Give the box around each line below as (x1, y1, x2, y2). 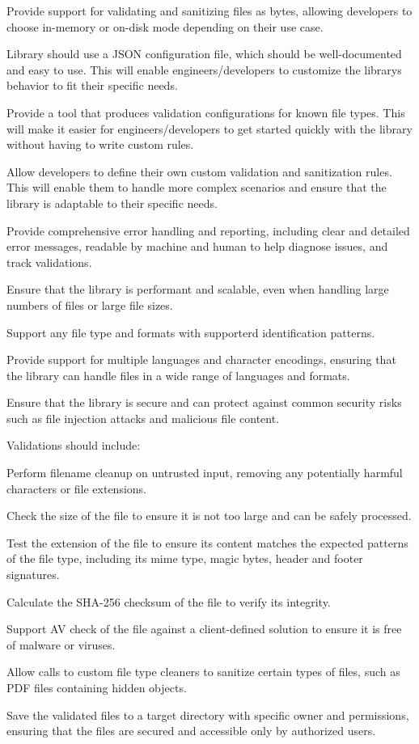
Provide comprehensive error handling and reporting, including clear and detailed (6, 222, 410, 239)
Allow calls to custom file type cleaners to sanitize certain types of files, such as (6, 663, 400, 680)
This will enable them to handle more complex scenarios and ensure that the (6, 179, 387, 196)
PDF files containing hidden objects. (6, 679, 187, 695)
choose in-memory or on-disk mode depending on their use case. (6, 18, 324, 35)
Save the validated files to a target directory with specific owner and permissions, (6, 706, 409, 723)
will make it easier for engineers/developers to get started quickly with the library (6, 120, 413, 137)
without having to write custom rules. (6, 136, 194, 153)
